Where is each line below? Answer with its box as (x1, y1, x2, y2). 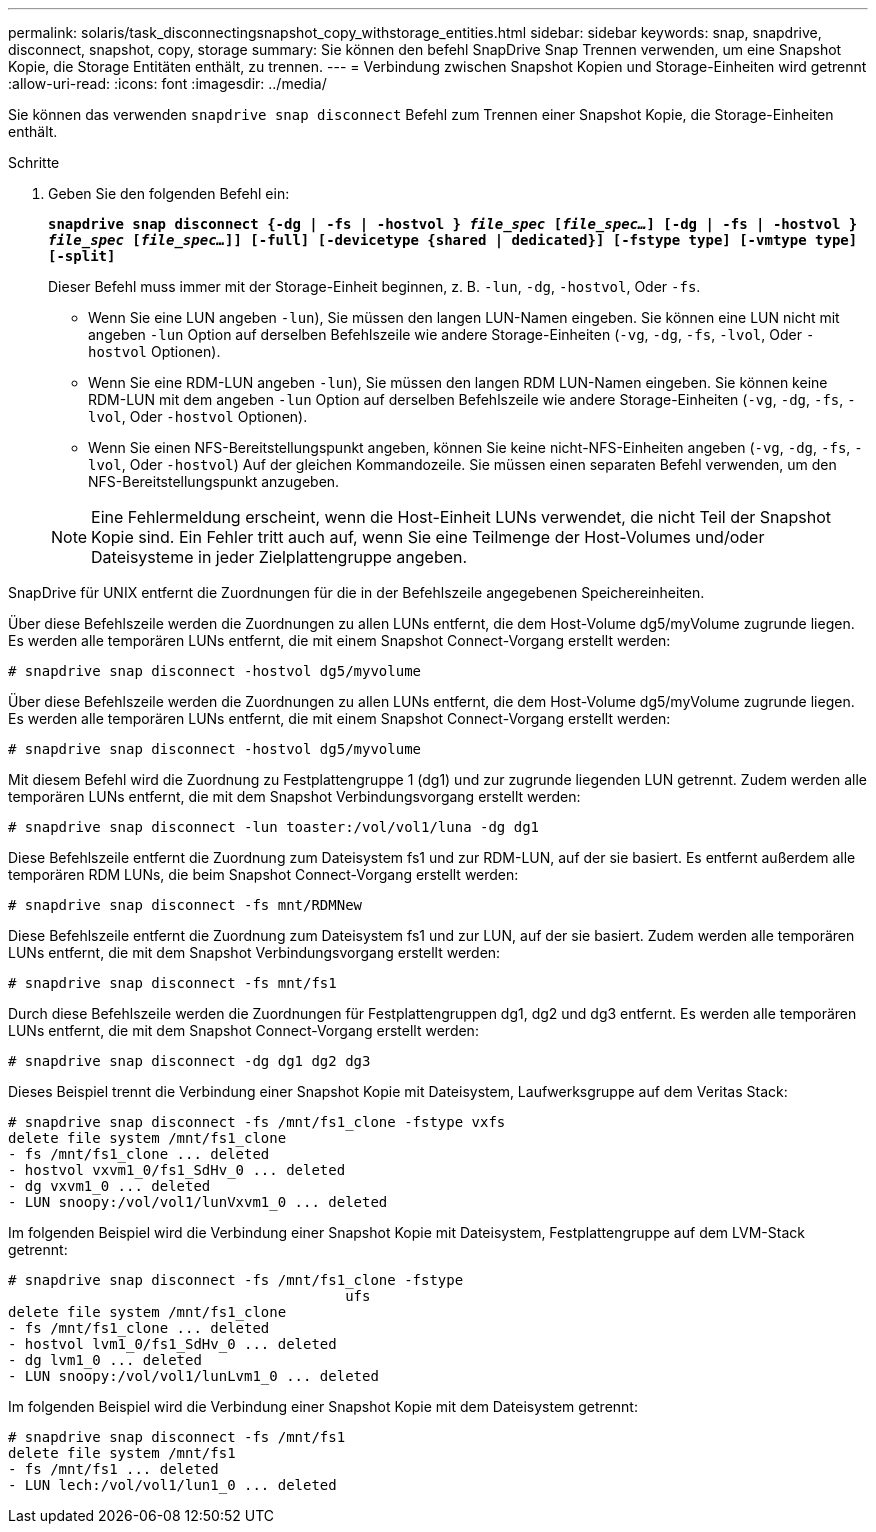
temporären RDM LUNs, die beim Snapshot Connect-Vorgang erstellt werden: (8, 866, 519, 883)
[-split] (48, 248, 116, 264)
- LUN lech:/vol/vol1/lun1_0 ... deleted (8, 1477, 337, 1493)
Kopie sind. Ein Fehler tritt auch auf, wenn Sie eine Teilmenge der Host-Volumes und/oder (91, 527, 765, 547)
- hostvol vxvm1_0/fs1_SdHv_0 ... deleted (8, 1162, 346, 1178)
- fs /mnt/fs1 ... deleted (8, 1461, 219, 1477)
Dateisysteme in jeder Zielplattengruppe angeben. (91, 547, 468, 567)
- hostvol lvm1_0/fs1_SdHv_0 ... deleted (8, 1336, 337, 1352)
